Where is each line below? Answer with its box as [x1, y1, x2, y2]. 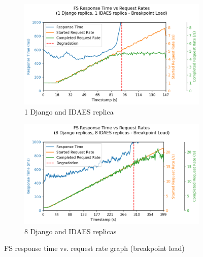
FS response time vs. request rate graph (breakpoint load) [4, 243, 185, 253]
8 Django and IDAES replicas [24, 226, 117, 236]
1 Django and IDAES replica [24, 106, 114, 117]
